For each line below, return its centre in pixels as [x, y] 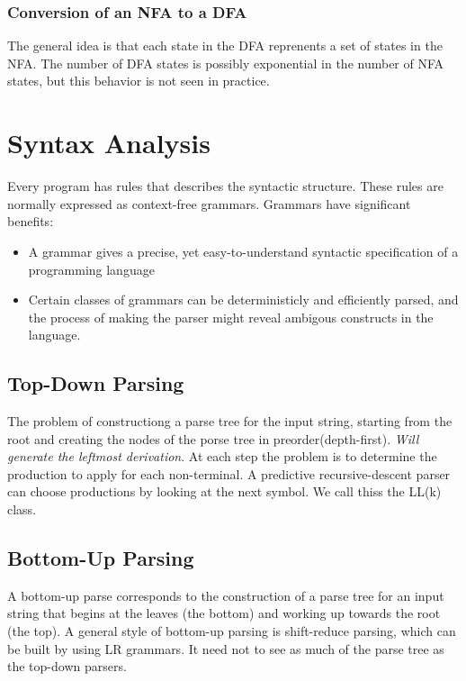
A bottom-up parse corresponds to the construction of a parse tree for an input [226, 595]
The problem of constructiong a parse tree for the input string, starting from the [230, 421]
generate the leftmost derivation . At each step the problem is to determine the [222, 456]
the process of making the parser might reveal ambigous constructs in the [231, 317]
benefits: [31, 221]
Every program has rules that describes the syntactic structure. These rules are [225, 186]
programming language [91, 269]
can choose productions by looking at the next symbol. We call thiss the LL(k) [224, 491]
